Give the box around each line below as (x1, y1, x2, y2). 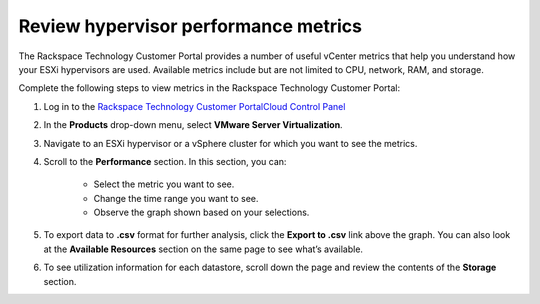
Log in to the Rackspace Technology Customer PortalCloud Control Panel (43, 100, 346, 112)
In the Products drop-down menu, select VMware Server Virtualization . (43, 119, 344, 131)
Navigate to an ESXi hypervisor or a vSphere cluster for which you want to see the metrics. (43, 137, 418, 149)
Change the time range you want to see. (93, 192, 259, 204)
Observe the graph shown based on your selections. (93, 206, 310, 219)
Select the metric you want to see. (93, 178, 235, 190)
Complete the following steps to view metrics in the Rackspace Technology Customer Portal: (18, 82, 400, 94)
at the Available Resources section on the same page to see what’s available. (43, 243, 364, 255)
